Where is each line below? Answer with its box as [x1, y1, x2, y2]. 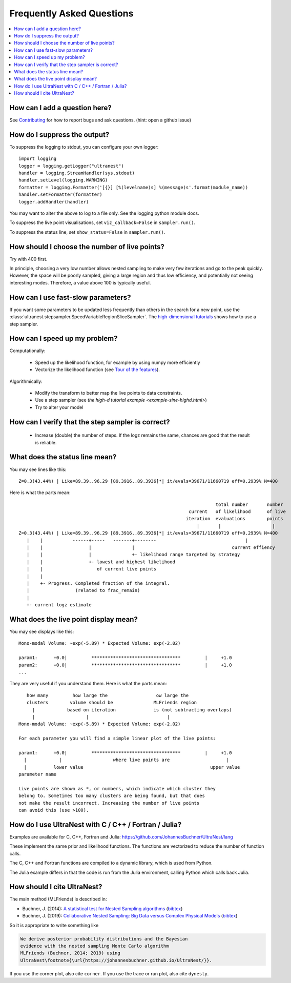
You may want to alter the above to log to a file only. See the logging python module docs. [9, 210, 199, 216]
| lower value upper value [24, 764, 240, 770]
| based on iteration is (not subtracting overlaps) [32, 707, 232, 712]
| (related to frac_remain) [26, 587, 140, 593]
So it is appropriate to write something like [9, 922, 99, 928]
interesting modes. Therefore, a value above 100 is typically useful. [9, 279, 151, 285]
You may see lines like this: [9, 466, 67, 473]
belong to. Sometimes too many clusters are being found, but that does [18, 793, 205, 799]
